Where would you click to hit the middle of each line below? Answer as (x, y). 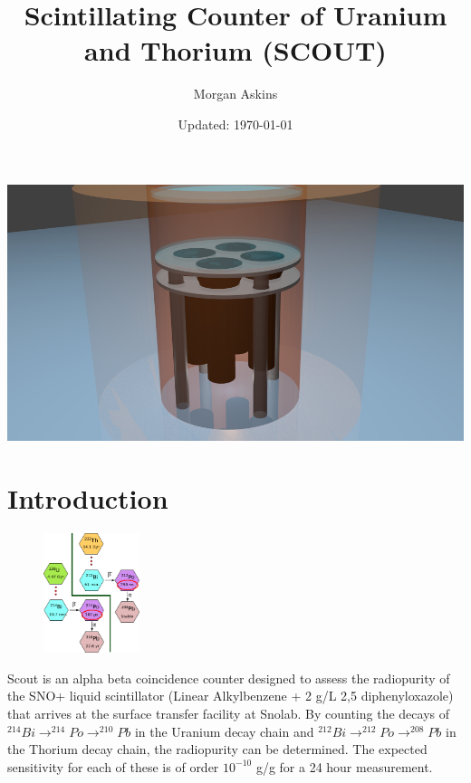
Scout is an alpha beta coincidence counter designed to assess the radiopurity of (229, 678)
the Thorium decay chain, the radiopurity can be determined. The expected (217, 749)
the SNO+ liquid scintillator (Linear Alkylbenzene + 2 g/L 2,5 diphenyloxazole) (231, 696)
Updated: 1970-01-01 (235, 124)
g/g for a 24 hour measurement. (344, 766)
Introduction (88, 497)
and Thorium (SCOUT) (235, 50)
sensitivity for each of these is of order (113, 766)
